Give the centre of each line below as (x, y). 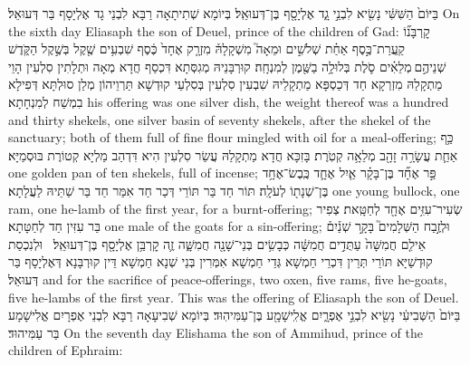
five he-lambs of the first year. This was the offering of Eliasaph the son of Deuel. (234, 297)
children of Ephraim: (66, 350)
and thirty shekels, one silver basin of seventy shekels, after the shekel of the (220, 119)
